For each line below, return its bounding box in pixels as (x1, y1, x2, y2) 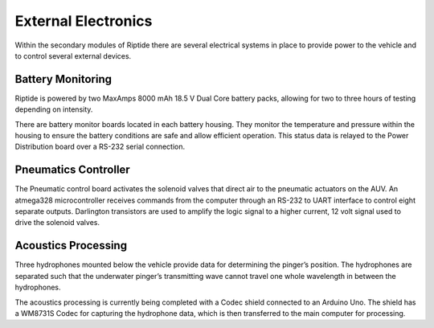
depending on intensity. (14, 105, 93, 114)
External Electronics (14, 12, 153, 30)
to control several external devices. (14, 51, 132, 60)
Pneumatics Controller (14, 163, 130, 177)
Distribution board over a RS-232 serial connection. (14, 141, 186, 152)
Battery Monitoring (14, 72, 113, 86)
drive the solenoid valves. (14, 218, 100, 228)
